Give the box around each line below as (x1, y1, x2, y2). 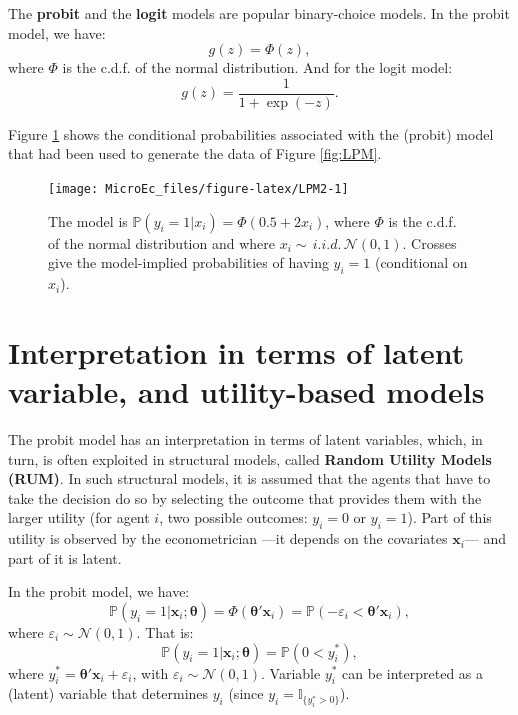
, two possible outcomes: (159, 507, 308, 528)
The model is (48, 210, 128, 231)
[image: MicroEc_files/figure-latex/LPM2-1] (48, 182, 349, 197)
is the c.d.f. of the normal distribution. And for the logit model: (62, 57, 453, 78)
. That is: (136, 621, 194, 642)
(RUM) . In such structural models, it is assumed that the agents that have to (8, 468, 491, 489)
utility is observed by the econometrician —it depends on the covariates (8, 528, 448, 549)
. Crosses (402, 232, 457, 253)
